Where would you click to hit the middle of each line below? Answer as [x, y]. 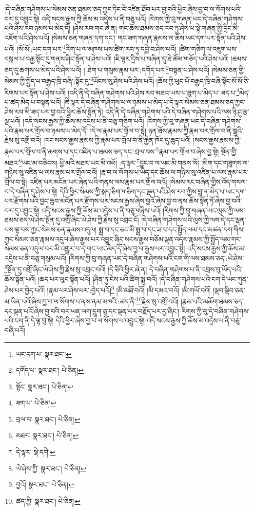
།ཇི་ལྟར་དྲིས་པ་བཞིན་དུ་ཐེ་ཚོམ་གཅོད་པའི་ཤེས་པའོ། [171, 58]
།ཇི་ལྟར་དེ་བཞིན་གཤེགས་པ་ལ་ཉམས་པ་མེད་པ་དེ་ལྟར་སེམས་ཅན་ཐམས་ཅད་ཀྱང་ [155, 101]
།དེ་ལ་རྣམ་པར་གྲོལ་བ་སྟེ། [118, 130]
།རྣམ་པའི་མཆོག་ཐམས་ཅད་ [212, 301]
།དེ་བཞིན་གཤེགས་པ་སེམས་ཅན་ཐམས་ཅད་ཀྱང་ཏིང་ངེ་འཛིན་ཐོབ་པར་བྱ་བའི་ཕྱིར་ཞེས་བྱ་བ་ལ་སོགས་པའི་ [123, 9]
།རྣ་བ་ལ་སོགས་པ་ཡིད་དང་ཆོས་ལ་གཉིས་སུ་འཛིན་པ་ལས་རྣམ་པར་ [174, 172]
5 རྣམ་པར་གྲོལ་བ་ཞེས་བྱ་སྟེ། [187, 150]
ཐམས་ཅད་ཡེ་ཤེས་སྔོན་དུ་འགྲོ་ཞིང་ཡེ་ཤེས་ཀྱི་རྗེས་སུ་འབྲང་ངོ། [72, 220]
